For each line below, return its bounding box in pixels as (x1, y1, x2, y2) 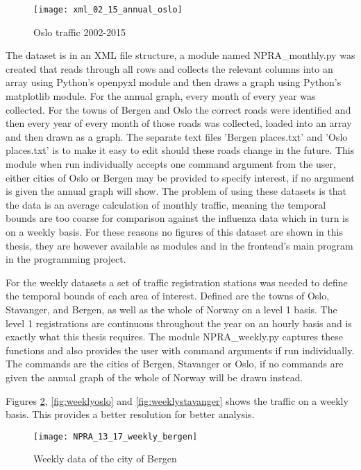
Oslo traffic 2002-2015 (33, 24, 126, 39)
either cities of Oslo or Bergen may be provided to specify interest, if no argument (6, 170, 355, 184)
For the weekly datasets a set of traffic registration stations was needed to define (6, 275, 348, 289)
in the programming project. (6, 252, 126, 266)
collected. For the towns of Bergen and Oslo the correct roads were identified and (6, 102, 351, 116)
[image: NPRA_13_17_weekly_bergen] (33, 431, 198, 442)
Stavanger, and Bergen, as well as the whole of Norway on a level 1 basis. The (6, 302, 337, 316)
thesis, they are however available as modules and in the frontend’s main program (6, 238, 353, 252)
